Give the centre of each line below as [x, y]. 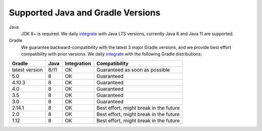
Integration [78, 63]
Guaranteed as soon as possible [133, 70]
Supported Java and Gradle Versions [85, 13]
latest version [27, 70]
